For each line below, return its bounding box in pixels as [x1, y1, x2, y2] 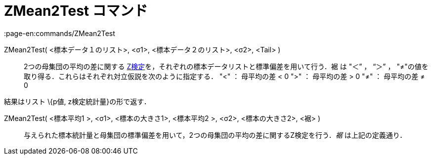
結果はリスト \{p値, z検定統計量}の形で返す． [4, 97, 151, 106]
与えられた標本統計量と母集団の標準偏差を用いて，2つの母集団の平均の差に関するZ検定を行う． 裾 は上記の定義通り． [24, 130, 407, 139]
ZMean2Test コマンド [4, 2, 148, 19]
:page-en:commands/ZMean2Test [4, 29, 115, 38]
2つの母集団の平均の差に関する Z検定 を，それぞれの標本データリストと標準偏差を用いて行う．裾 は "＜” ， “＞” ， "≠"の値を [24, 62, 429, 71]
